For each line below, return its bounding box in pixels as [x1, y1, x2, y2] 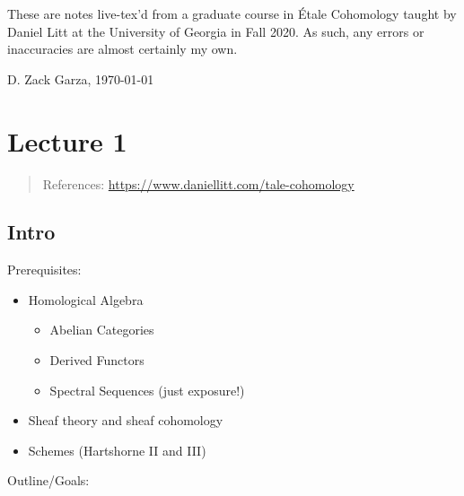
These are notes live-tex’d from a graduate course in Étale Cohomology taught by [7, 4, 457, 22]
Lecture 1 [7, 122, 127, 159]
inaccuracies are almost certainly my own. [7, 39, 238, 58]
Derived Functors [49, 351, 144, 370]
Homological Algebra [28, 290, 144, 309]
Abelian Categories [49, 320, 154, 339]
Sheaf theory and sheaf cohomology [28, 411, 223, 430]
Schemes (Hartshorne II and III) [28, 440, 206, 459]
